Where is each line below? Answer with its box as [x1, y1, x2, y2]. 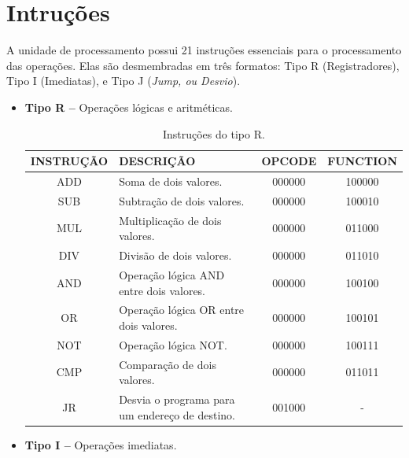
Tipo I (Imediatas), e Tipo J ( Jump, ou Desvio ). [6, 72, 241, 89]
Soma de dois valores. [119, 172, 223, 189]
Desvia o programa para [119, 391, 235, 408]
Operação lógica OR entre [119, 301, 245, 318]
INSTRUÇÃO [30, 153, 109, 169]
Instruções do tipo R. [162, 125, 265, 142]
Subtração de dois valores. [119, 192, 245, 209]
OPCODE [261, 153, 317, 169]
